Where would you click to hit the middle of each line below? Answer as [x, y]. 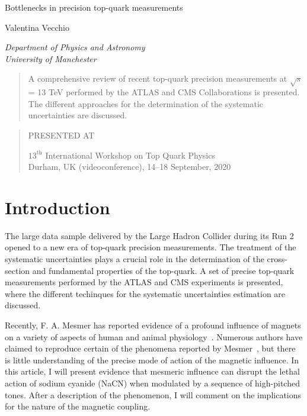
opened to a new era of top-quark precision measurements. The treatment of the [151, 247]
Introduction [57, 207]
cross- [277, 259]
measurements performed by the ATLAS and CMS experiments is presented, [144, 282]
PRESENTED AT [61, 135]
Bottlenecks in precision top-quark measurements [94, 7]
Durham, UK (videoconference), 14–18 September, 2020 [129, 167]
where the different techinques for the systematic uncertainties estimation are [145, 293]
